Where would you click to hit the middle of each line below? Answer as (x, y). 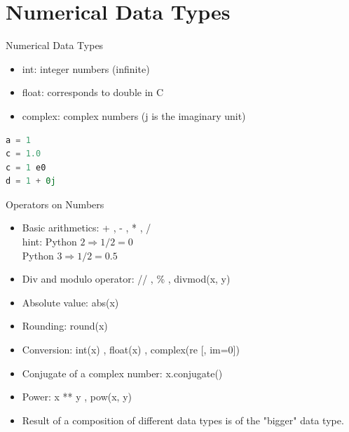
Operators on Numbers (55, 204)
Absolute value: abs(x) (70, 302)
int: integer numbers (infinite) (86, 68)
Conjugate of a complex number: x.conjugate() (122, 373)
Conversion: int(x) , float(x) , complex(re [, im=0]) (131, 350)
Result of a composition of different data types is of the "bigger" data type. (183, 420)
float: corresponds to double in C (93, 92)
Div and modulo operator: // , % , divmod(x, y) (126, 279)
